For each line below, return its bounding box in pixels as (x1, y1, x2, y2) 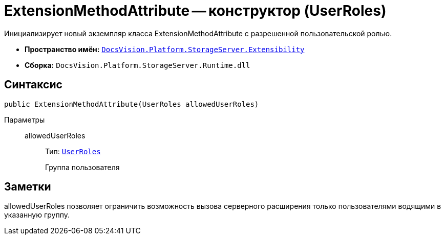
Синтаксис (4, 78, 62, 91)
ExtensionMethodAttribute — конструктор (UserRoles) (4, 2, 387, 19)
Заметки (4, 180, 51, 194)
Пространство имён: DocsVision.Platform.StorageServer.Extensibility (25, 44, 305, 54)
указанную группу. (4, 210, 70, 220)
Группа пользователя (45, 162, 120, 172)
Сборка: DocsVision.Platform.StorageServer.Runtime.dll (25, 60, 250, 69)
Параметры (4, 115, 45, 124)
